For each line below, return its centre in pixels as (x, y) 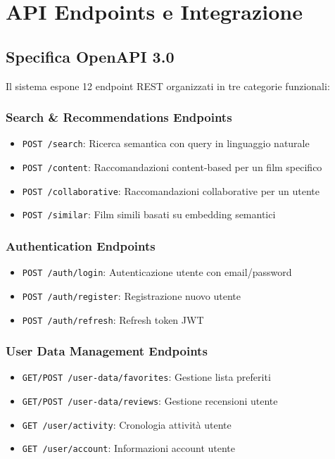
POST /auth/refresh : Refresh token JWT (113, 319)
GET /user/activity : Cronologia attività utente (127, 424)
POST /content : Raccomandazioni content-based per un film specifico (172, 167)
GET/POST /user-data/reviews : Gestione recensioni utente (150, 401)
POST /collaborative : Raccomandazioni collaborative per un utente (171, 190)
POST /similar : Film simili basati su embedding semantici (149, 214)
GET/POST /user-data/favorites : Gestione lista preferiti (146, 377)
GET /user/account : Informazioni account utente (128, 448)
